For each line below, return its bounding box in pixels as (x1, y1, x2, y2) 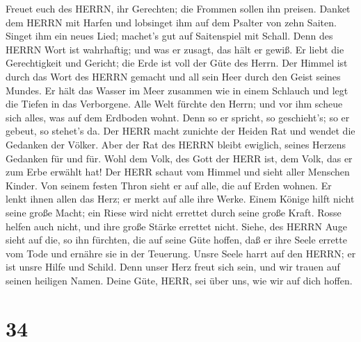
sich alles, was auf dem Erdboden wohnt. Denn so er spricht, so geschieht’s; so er (6, 110, 350, 124)
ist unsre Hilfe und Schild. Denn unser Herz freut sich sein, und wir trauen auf (6, 259, 340, 274)
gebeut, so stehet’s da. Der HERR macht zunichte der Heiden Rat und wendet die (6, 123, 355, 138)
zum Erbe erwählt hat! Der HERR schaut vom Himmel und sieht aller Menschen (6, 164, 350, 179)
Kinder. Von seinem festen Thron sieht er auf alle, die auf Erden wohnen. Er (6, 178, 332, 192)
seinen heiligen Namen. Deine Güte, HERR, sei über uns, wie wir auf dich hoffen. (6, 273, 353, 287)
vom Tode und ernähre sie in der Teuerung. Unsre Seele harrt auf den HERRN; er (6, 246, 356, 260)
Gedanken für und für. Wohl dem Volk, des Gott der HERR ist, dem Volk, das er (6, 151, 353, 165)
